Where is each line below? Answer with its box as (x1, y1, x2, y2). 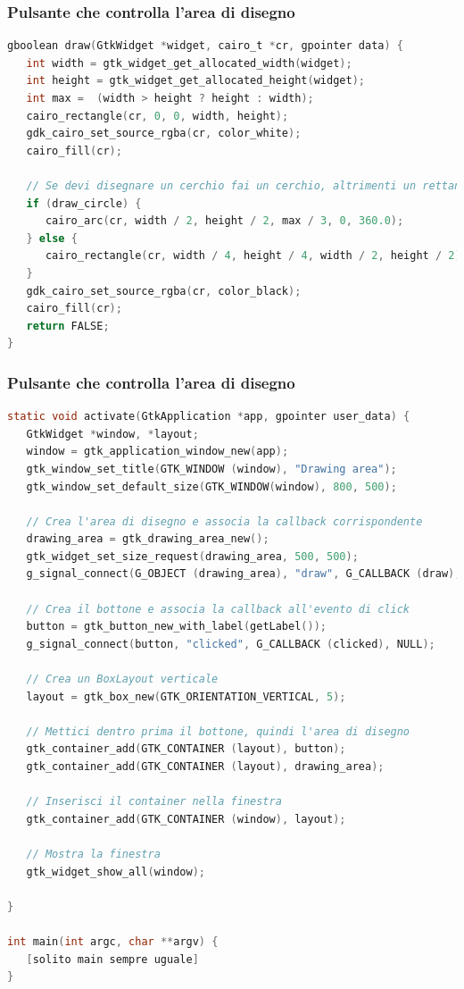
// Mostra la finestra (26, 847, 161, 860)
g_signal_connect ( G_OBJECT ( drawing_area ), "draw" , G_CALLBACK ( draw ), (26, 567, 461, 581)
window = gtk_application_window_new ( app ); (26, 445, 289, 458)
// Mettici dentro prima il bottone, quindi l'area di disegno (26, 725, 410, 738)
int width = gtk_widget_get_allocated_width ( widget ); (26, 56, 352, 70)
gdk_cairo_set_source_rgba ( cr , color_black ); (26, 284, 302, 298)
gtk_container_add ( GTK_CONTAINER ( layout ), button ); (26, 742, 346, 756)
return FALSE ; (26, 319, 110, 332)
